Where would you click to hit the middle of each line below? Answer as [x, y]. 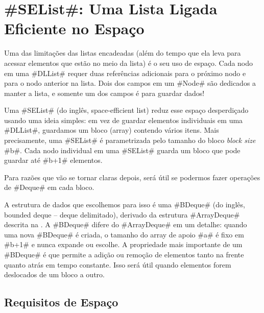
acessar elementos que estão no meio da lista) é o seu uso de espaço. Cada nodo [129, 63]
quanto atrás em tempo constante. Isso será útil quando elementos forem [118, 264]
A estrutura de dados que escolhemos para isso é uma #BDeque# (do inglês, [125, 204]
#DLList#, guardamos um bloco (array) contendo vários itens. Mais [112, 130]
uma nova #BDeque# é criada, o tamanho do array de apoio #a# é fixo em [124, 234]
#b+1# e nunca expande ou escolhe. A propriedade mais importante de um [123, 244]
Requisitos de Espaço [61, 302]
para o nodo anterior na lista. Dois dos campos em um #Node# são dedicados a [130, 83]
